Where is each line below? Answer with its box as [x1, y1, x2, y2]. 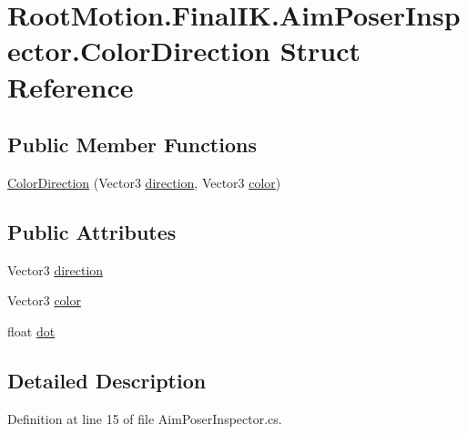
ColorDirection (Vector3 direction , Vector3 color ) [7, 172, 281, 191]
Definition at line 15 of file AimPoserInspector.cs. [7, 408, 282, 428]
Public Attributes [7, 217, 177, 245]
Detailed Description [7, 366, 207, 394]
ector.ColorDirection [7, 32, 270, 69]
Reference [7, 67, 134, 105]
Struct [279, 32, 361, 69]
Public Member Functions [7, 130, 257, 159]
